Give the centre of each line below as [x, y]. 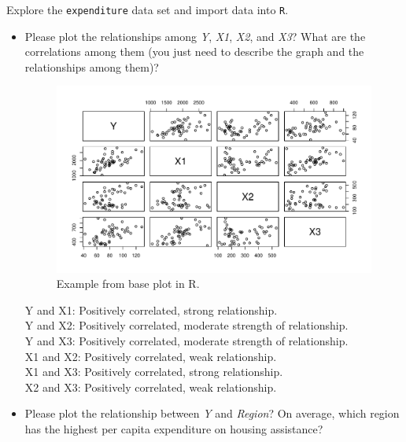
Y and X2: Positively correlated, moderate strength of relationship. [186, 325]
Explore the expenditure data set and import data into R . [148, 9]
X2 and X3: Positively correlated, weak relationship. [151, 387]
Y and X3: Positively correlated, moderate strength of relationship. [186, 341]
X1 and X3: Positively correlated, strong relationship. [154, 372]
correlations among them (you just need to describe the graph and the [194, 52]
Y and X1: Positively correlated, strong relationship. [151, 309]
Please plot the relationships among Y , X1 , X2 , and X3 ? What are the [195, 36]
